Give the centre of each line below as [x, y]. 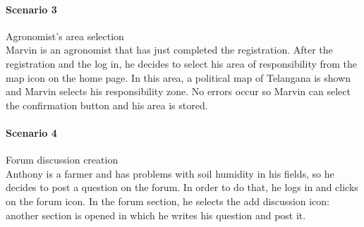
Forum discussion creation [62, 160]
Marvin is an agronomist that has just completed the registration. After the [169, 50]
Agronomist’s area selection [65, 36]
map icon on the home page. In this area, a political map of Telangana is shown [178, 77]
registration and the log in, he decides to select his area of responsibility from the [182, 63]
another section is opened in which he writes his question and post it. [156, 215]
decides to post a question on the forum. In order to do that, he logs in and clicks [182, 187]
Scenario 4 [31, 132]
